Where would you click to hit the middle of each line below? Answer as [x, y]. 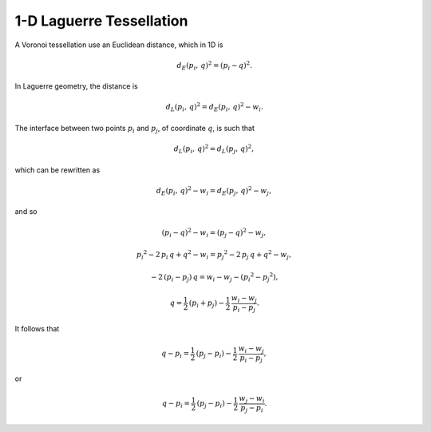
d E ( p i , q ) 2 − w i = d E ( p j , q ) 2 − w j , [214, 191]
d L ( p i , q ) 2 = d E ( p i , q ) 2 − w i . [214, 107]
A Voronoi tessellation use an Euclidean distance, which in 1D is [119, 45]
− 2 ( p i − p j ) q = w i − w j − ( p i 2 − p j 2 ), [214, 277]
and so [26, 212]
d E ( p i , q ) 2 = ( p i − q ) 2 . [215, 66]
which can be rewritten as [57, 170]
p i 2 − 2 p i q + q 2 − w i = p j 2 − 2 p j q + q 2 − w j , [214, 255]
